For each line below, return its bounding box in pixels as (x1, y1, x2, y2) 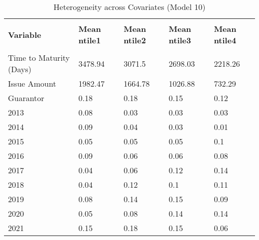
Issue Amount (8, 78, 56, 89)
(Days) (8, 63, 31, 75)
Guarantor (8, 92, 44, 104)
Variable (8, 28, 41, 40)
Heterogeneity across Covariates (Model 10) (53, 1, 206, 12)
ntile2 (124, 34, 146, 46)
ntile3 (168, 34, 191, 46)
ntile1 (78, 34, 101, 46)
